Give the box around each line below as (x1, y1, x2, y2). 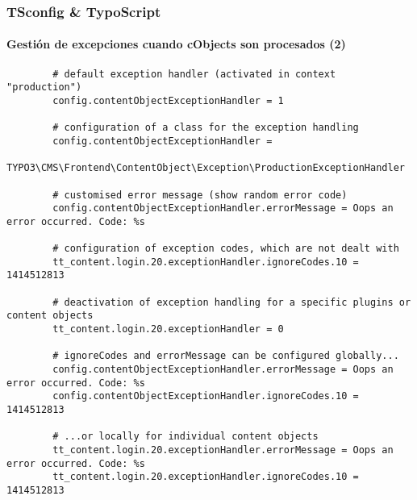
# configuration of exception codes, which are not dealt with (52, 243, 399, 255)
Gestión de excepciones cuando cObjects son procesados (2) (6, 35, 346, 52)
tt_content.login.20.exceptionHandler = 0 (52, 323, 284, 335)
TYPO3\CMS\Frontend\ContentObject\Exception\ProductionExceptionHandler (6, 162, 405, 174)
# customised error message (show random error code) (52, 189, 348, 201)
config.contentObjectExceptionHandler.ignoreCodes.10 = (52, 390, 359, 402)
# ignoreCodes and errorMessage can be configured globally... (52, 350, 399, 362)
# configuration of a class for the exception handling (52, 122, 359, 134)
